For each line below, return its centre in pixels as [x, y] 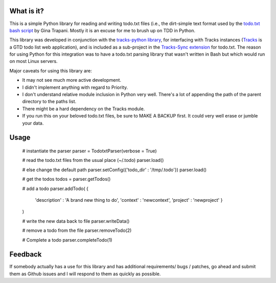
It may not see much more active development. [72, 80]
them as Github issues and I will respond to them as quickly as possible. [85, 274]
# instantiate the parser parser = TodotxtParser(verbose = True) [89, 151]
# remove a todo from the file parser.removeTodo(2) [77, 230]
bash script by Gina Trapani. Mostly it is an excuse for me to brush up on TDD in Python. [102, 30]
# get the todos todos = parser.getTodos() [66, 179]
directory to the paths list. [49, 102]
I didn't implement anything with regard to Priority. [75, 87]
